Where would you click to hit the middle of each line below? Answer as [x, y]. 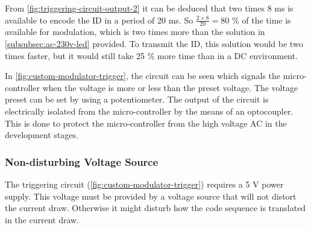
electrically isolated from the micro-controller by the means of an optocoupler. [149, 111]
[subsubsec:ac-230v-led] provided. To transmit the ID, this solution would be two [154, 44]
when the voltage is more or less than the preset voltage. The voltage [170, 87]
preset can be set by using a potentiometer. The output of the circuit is [137, 99]
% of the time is [261, 20]
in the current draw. [42, 219]
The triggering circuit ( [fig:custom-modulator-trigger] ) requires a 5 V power [144, 184]
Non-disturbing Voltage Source [82, 161]
